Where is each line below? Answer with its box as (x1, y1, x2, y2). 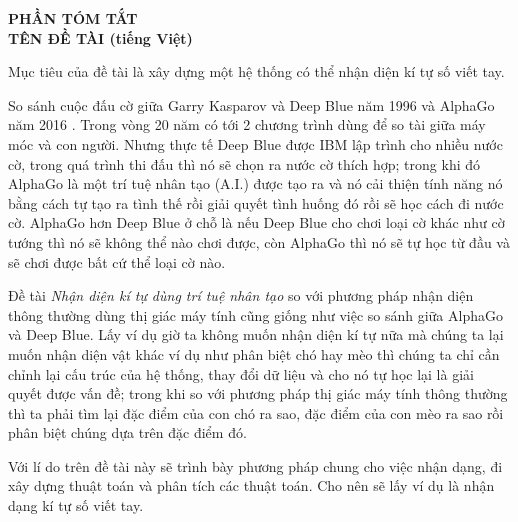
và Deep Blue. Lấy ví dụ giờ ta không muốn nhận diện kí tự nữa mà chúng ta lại (8, 324, 504, 345)
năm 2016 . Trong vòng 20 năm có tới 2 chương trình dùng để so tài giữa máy (8, 114, 486, 135)
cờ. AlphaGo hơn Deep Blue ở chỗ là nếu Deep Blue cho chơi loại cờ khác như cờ (8, 212, 505, 233)
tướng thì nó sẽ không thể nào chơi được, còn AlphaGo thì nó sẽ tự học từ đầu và (8, 231, 510, 252)
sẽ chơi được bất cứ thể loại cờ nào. (8, 251, 226, 272)
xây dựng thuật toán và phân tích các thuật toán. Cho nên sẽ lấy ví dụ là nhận (8, 475, 495, 496)
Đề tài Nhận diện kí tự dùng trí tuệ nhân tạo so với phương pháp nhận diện (8, 285, 474, 306)
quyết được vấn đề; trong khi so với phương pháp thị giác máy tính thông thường (8, 383, 508, 404)
